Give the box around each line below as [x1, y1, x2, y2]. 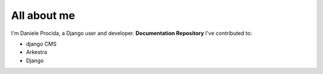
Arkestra [26, 49, 47, 56]
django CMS [26, 40, 57, 47]
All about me [11, 9, 75, 22]
